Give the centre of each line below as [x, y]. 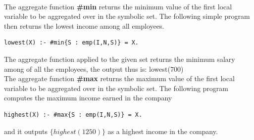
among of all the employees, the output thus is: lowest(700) [94, 69]
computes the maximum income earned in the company [88, 98]
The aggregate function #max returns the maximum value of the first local [119, 78]
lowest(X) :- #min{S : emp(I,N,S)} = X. [72, 43]
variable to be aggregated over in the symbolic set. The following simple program [127, 16]
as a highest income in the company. [163, 131]
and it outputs [26, 131]
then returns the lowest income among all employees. [84, 25]
